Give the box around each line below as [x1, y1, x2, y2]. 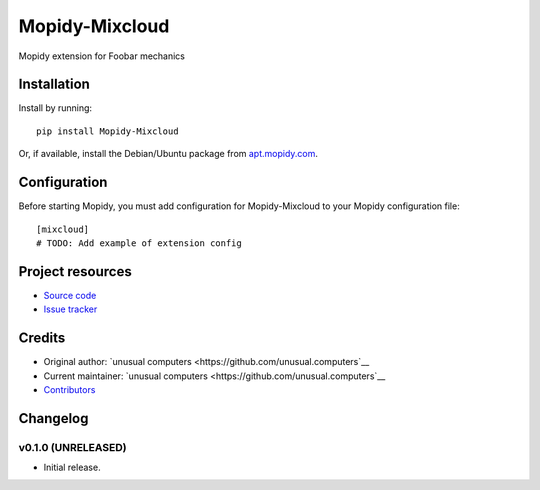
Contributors [43, 383, 96, 395]
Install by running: [18, 102, 93, 114]
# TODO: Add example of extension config [36, 237, 242, 249]
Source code [43, 289, 97, 301]
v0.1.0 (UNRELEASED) [18, 440, 127, 454]
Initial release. [43, 461, 101, 474]
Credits [18, 330, 66, 347]
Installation [18, 76, 90, 93]
